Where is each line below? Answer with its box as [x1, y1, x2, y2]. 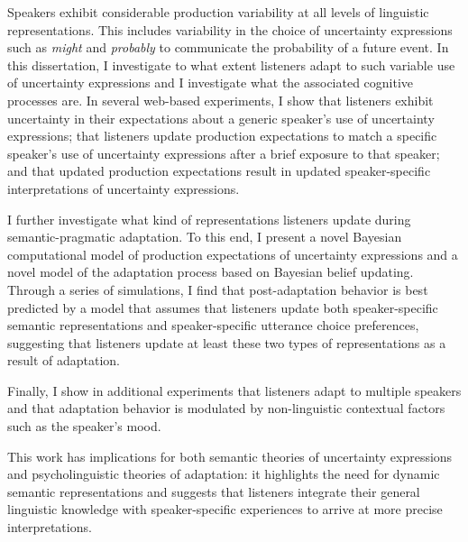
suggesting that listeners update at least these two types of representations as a [7, 333, 446, 352]
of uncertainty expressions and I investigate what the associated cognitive [7, 73, 414, 92]
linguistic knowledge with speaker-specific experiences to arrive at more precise [7, 500, 443, 519]
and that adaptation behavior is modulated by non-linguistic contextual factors [7, 399, 445, 418]
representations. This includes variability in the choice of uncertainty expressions [7, 20, 453, 39]
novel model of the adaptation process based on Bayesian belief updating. [7, 262, 414, 281]
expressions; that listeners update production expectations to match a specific [7, 126, 437, 145]
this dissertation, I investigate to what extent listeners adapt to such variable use [7, 55, 455, 74]
